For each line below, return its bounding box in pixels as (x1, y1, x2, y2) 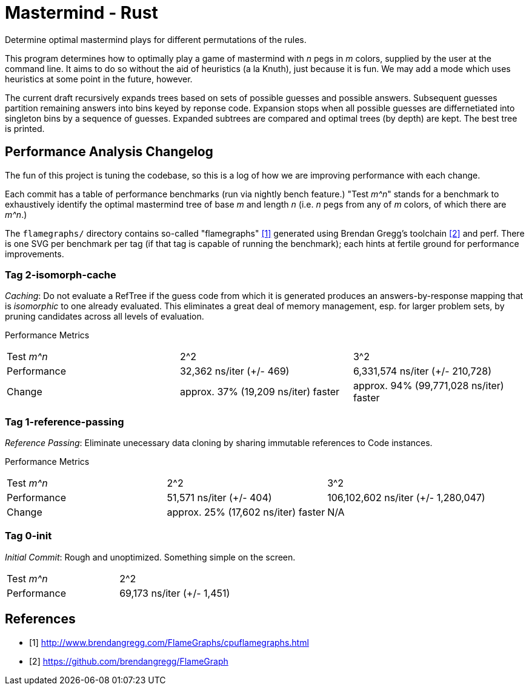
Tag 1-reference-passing (5, 415, 124, 428)
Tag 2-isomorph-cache (5, 268, 116, 281)
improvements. (5, 248, 64, 259)
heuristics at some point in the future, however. (5, 73, 193, 84)
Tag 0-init (5, 530, 52, 542)
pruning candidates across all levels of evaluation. (5, 311, 204, 322)
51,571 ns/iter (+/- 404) (167, 491, 272, 504)
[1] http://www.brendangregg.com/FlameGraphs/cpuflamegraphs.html (29, 637, 309, 648)
